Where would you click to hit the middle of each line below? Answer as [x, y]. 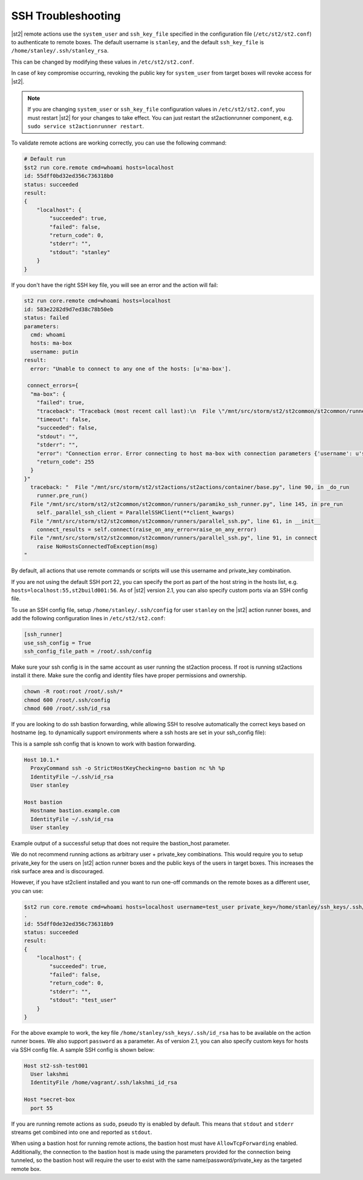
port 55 [42, 1108]
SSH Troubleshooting [66, 16]
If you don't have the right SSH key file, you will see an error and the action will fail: [115, 285]
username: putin [54, 352]
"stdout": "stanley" [80, 252]
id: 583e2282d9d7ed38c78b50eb [69, 309]
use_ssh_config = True [57, 643]
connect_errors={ [53, 385]
